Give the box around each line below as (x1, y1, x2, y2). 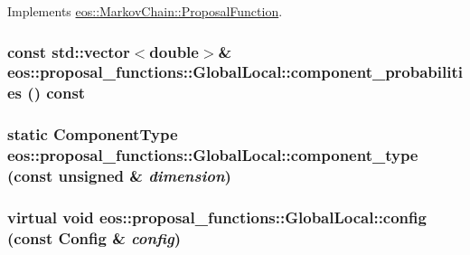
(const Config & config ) (7, 226, 182, 249)
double (149, 40, 199, 62)
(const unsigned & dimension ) (7, 165, 231, 187)
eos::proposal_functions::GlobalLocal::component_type (7, 144, 418, 166)
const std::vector (7, 40, 130, 62)
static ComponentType (7, 123, 178, 146)
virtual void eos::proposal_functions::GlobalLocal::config (7, 205, 427, 228)
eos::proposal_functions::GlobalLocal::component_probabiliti (7, 61, 464, 83)
